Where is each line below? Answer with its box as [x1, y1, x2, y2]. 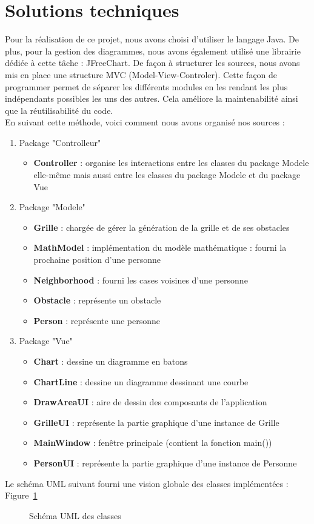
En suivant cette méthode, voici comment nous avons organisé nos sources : [5, 116, 285, 128]
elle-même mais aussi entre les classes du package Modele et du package [33, 168, 301, 181]
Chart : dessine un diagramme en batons [33, 355, 188, 367]
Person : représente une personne [33, 314, 160, 327]
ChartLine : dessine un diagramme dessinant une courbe [33, 375, 249, 388]
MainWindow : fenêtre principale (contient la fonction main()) [33, 436, 272, 449]
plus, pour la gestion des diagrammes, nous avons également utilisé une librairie [5, 44, 301, 57]
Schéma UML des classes [29, 509, 121, 522]
